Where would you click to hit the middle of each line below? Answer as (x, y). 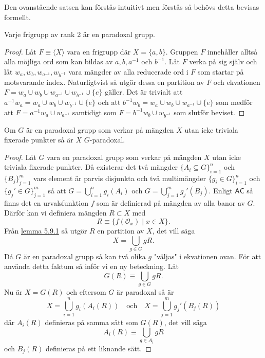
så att (57, 190)
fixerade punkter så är (39, 140)
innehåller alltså (232, 51)
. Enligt (221, 190)
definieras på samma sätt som (91, 322)
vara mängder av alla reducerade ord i (128, 71)
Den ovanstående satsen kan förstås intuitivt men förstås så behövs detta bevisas (132, 7)
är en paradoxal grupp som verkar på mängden (100, 129)
